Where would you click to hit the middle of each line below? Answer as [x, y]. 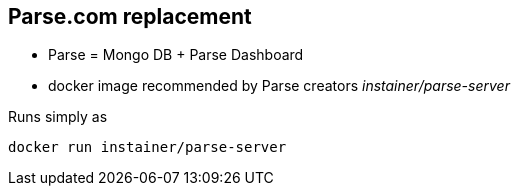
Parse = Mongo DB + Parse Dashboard [176, 55]
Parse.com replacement [130, 16]
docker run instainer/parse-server [147, 147]
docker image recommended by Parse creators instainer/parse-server [279, 86]
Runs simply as [58, 117]
